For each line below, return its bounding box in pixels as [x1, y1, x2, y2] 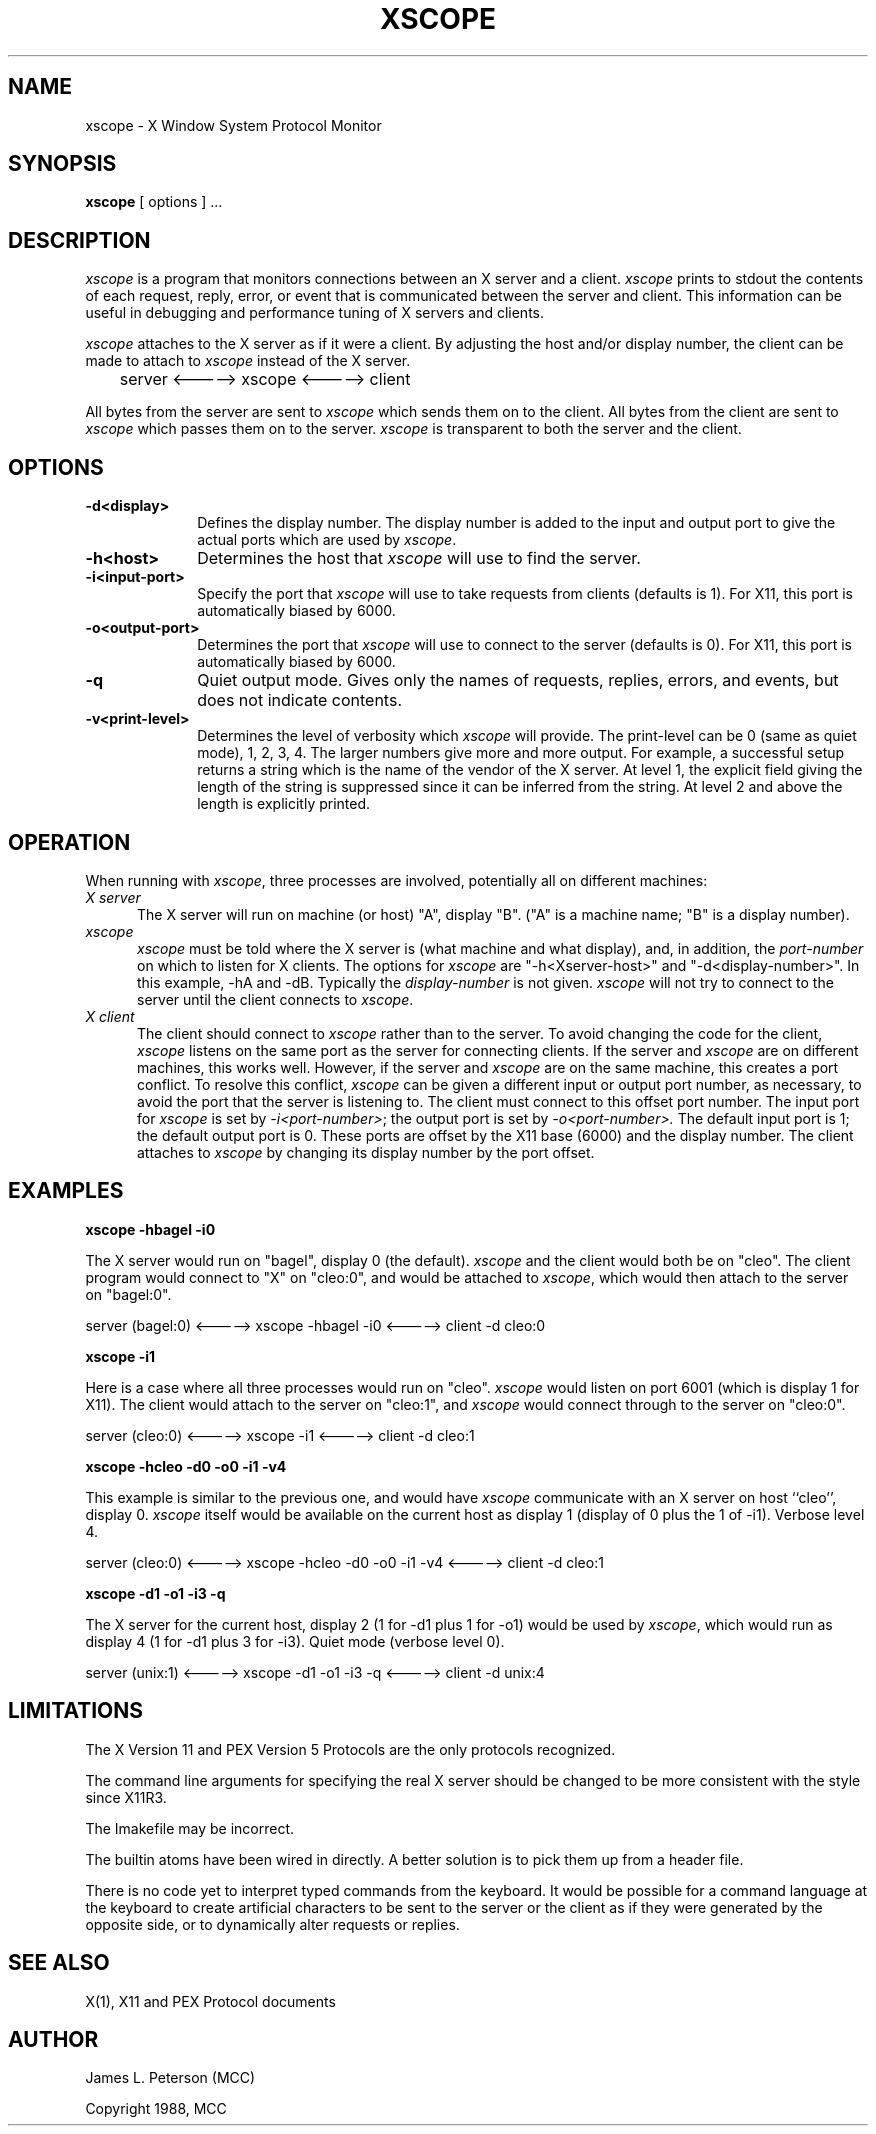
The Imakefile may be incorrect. [85, 1819, 295, 1837]
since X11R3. [85, 1788, 167, 1806]
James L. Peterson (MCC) [85, 2069, 256, 2087]
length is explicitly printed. [197, 795, 371, 813]
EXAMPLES [8, 1178, 124, 1204]
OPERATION [8, 829, 131, 855]
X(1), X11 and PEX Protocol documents [85, 1992, 336, 2010]
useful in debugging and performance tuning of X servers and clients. [85, 304, 544, 322]
